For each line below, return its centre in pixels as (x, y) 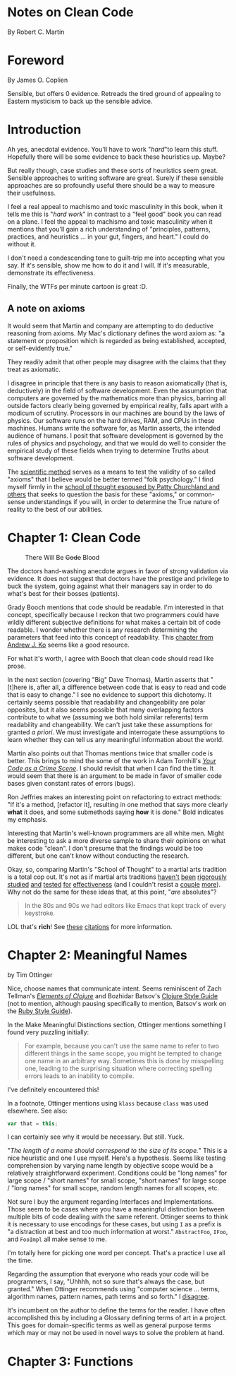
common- (200, 494)
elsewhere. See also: (38, 1111)
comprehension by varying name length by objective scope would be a (110, 1166)
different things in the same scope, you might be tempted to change (123, 1053)
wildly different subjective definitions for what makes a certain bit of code (114, 622)
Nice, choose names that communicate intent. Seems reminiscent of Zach (114, 988)
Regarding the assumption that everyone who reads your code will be (108, 1274)
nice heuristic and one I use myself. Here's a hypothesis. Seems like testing (117, 1158)
